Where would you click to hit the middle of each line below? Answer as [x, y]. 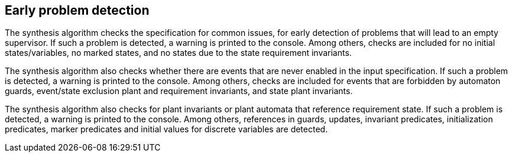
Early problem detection [77, 10]
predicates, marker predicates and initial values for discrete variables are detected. [166, 129]
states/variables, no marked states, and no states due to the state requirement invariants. [178, 53]
